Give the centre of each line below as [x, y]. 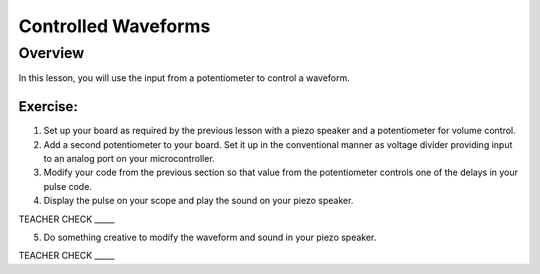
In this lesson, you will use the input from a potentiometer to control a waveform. [184, 78]
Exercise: [48, 106]
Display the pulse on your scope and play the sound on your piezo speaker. [198, 201]
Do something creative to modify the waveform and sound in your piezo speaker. [210, 237]
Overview [51, 53]
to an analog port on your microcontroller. [129, 159]
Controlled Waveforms [114, 26]
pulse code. [67, 186]
